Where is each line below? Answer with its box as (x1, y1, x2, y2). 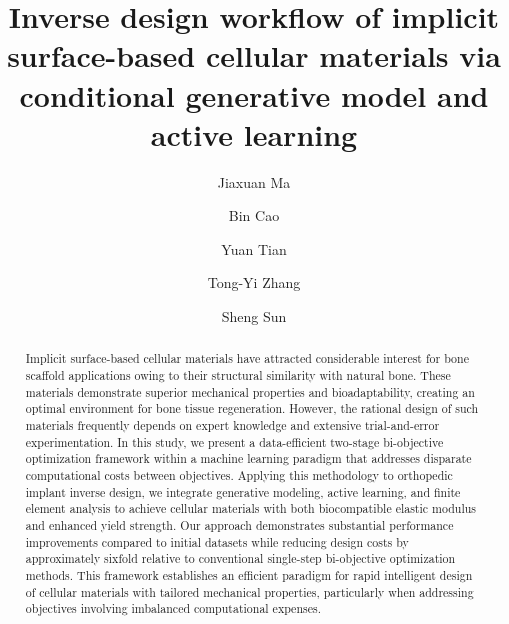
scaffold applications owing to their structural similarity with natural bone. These (25, 367, 451, 384)
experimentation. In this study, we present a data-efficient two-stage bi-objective (25, 433, 444, 450)
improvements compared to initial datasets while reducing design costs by (25, 533, 409, 550)
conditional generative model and (19, 74, 489, 115)
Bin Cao (228, 205, 280, 226)
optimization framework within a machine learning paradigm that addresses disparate (25, 450, 472, 467)
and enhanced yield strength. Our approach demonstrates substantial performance (25, 517, 454, 534)
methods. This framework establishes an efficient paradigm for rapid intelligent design (25, 566, 473, 583)
